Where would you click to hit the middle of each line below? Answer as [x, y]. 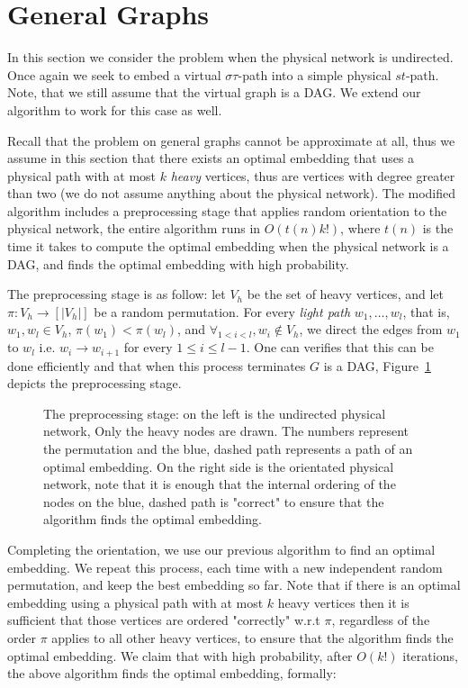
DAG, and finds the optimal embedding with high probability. [178, 263]
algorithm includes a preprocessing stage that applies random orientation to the [227, 210]
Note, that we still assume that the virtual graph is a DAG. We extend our [214, 92]
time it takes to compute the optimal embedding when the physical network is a [228, 246]
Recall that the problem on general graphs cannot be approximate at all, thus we [231, 140]
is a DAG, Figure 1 [377, 365]
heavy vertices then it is [343, 602]
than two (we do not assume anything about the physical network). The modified [232, 193]
